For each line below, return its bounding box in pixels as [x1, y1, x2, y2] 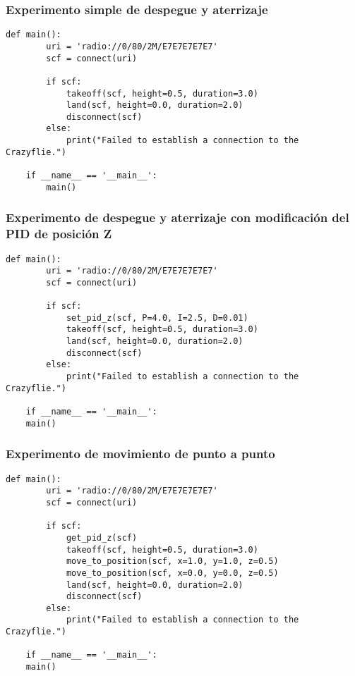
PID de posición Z [6, 225, 112, 242]
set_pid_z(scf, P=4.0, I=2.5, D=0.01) [66, 312, 248, 323]
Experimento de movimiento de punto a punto [6, 445, 275, 462]
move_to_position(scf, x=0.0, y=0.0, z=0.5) [66, 567, 279, 578]
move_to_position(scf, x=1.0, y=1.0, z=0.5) [66, 556, 279, 567]
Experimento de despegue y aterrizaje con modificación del [6, 209, 349, 226]
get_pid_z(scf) [66, 532, 138, 543]
